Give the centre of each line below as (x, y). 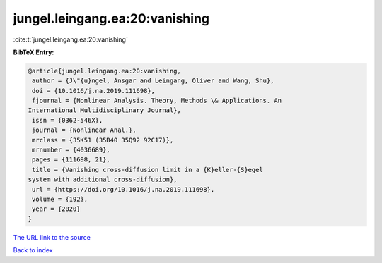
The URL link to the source (52, 237)
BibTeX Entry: (34, 52)
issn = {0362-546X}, (68, 120)
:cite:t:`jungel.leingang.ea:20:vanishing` (71, 39)
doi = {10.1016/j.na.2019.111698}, (94, 91)
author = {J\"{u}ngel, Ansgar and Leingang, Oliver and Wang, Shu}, (153, 81)
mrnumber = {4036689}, (71, 150)
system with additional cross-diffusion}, (103, 179)
